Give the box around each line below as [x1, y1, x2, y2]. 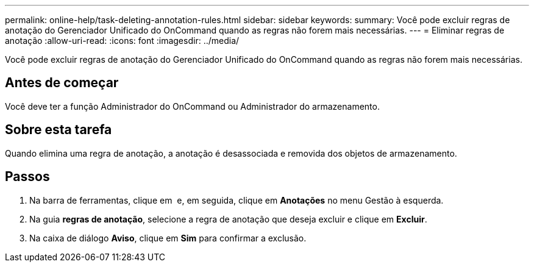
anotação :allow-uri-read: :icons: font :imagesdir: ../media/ [5, 35, 240, 46]
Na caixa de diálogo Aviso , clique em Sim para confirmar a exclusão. [29, 232, 307, 243]
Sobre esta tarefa [5, 122, 112, 138]
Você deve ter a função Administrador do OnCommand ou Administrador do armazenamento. [5, 101, 380, 112]
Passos [5, 169, 50, 185]
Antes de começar [5, 75, 119, 91]
